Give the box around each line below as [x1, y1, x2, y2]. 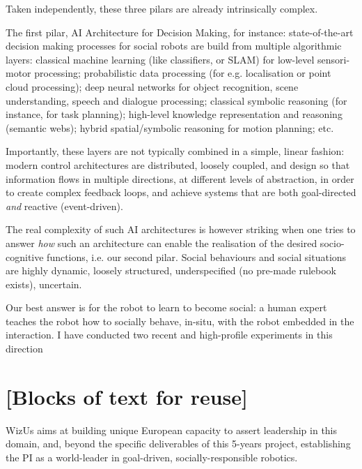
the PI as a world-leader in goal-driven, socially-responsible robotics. [6, 449, 298, 464]
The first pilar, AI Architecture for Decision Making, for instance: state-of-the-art [6, 24, 354, 39]
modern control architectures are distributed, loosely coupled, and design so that [6, 157, 350, 172]
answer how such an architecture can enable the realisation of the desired [6, 235, 317, 250]
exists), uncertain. [6, 276, 82, 291]
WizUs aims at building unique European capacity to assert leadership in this [6, 422, 338, 437]
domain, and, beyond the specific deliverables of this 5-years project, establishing [6, 436, 351, 451]
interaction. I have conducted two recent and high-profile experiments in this [6, 327, 333, 342]
